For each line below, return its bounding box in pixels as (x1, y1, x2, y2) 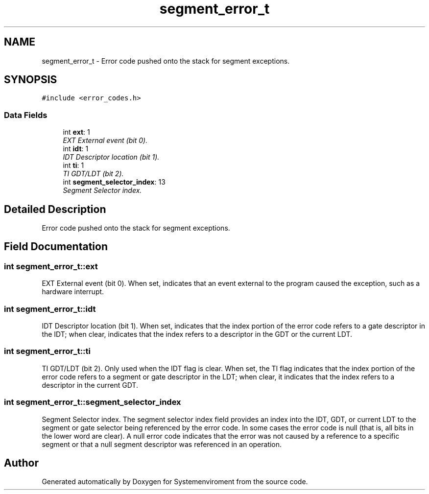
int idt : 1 (63, 144, 89, 153)
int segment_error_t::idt (4, 304, 96, 314)
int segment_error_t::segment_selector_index (4, 397, 181, 407)
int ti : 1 (63, 161, 84, 170)
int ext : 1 (63, 128, 90, 137)
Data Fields (4, 110, 48, 120)
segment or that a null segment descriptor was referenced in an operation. (42, 440, 282, 448)
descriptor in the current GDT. (42, 380, 138, 389)
